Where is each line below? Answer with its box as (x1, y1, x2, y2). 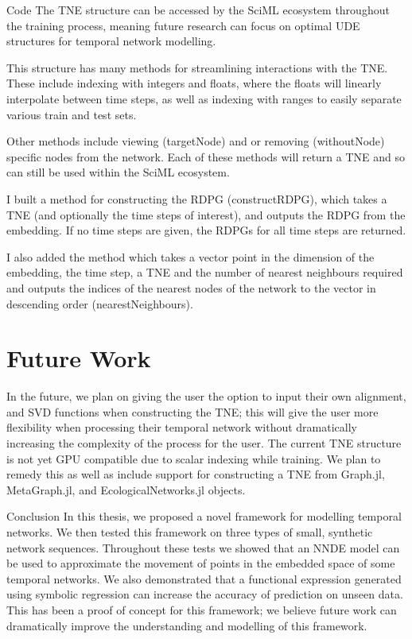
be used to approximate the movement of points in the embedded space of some (6, 555, 395, 571)
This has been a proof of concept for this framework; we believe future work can (6, 601, 397, 618)
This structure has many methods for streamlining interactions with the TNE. (6, 59, 388, 76)
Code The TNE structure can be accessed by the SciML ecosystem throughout (6, 2, 390, 17)
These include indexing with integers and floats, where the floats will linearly (6, 75, 382, 91)
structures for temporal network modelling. (6, 33, 216, 49)
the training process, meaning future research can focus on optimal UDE (6, 17, 360, 33)
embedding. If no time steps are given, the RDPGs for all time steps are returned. (6, 222, 406, 238)
